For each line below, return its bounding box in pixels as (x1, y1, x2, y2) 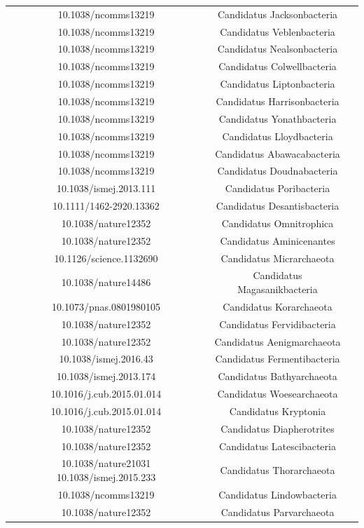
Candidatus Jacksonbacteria (217, 6, 338, 21)
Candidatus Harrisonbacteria (216, 93, 339, 108)
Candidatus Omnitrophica (221, 215, 334, 230)
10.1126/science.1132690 (54, 250, 158, 265)
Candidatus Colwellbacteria (218, 59, 337, 74)
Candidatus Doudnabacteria (217, 163, 338, 178)
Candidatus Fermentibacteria (215, 351, 340, 366)
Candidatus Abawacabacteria (215, 146, 340, 161)
